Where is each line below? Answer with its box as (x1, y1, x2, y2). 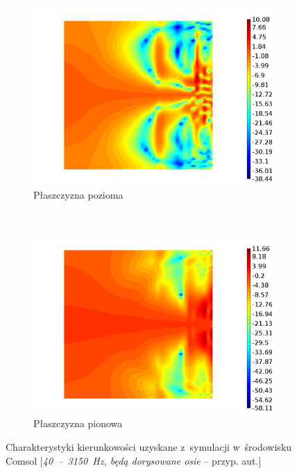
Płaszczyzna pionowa (33, 416, 123, 431)
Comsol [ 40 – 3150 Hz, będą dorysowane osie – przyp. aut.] (6, 453, 262, 467)
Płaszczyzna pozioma (33, 187, 124, 201)
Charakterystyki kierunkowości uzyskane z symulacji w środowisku (6, 439, 292, 454)
